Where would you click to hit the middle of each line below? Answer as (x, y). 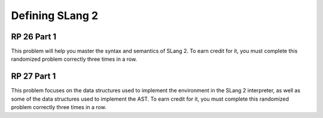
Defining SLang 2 (55, 15)
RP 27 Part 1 (33, 77)
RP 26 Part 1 (34, 37)
